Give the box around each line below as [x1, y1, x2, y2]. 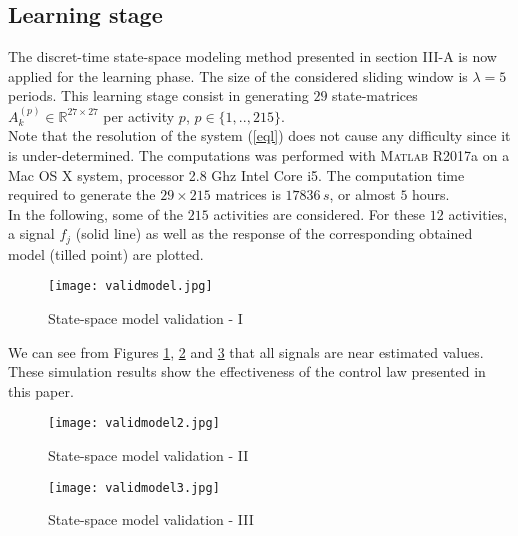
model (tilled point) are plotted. [8, 243, 204, 264]
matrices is [215, 184, 281, 205]
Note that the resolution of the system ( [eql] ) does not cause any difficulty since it [8, 125, 511, 146]
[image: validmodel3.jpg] [48, 480, 220, 495]
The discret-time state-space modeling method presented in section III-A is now [8, 46, 497, 67]
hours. [412, 184, 450, 205]
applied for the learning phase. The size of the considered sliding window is [8, 65, 468, 86]
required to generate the [8, 184, 156, 205]
